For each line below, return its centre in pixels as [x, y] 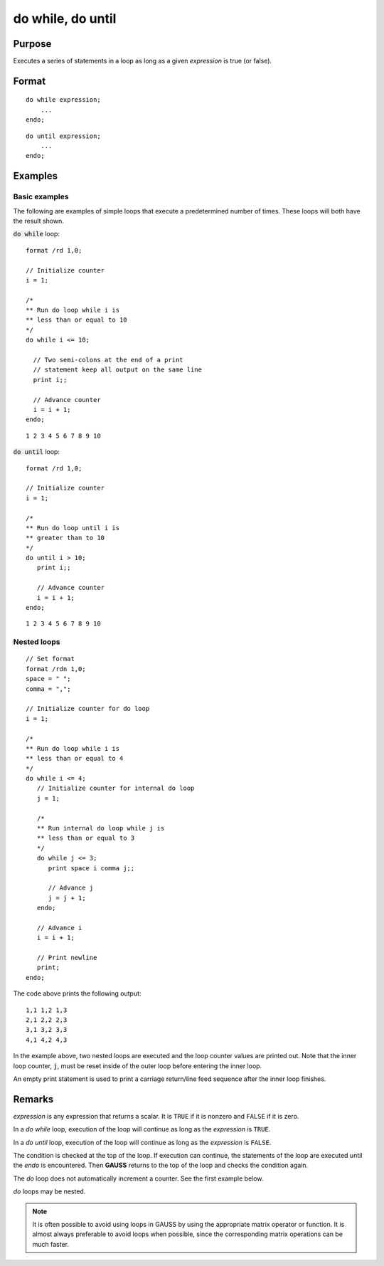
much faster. [51, 1244]
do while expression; [63, 100]
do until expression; [63, 136]
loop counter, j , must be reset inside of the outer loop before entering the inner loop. [138, 1066]
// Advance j [71, 888]
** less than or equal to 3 [86, 838]
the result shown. [38, 221]
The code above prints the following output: [77, 993]
